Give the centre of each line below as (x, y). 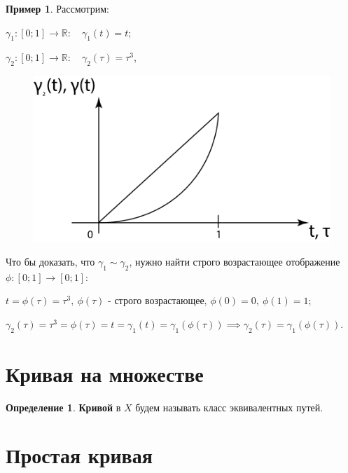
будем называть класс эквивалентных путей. (229, 407)
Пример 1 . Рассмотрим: (57, 8)
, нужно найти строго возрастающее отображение (235, 261)
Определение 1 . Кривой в (63, 407)
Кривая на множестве (105, 373)
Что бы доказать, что (50, 261)
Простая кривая (79, 455)
